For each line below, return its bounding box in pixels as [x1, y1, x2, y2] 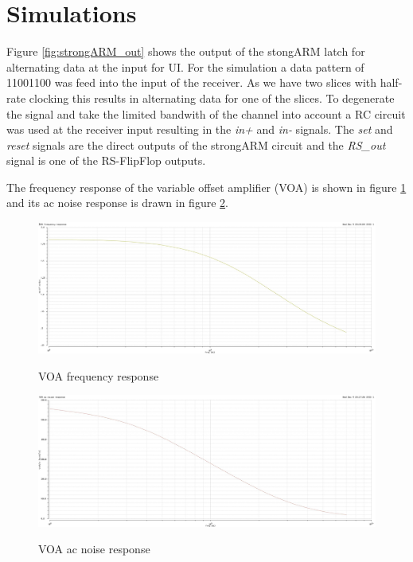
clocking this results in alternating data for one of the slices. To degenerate [29, 89, 395, 106]
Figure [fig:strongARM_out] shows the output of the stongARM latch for [6, 43, 365, 60]
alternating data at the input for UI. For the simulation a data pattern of [6, 58, 364, 75]
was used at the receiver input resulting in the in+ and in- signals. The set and [6, 121, 393, 138]
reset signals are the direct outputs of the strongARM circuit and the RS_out [6, 136, 386, 153]
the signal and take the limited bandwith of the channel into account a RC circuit [6, 105, 406, 122]
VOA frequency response [38, 367, 159, 384]
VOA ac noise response [38, 541, 150, 557]
